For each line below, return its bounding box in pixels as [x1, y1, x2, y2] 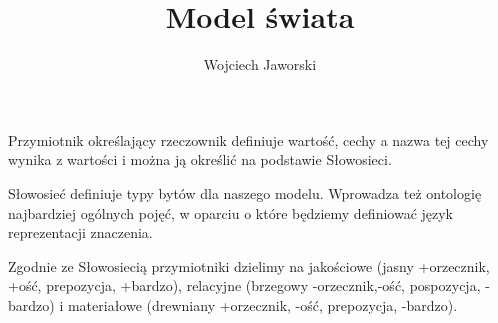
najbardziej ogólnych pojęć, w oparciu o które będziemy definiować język [8, 202, 454, 223]
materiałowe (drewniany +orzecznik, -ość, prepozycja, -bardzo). [67, 294, 458, 315]
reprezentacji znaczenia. [8, 222, 153, 243]
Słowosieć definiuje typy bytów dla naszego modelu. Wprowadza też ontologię [8, 182, 482, 203]
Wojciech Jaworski [203, 54, 317, 75]
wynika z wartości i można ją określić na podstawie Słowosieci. [8, 149, 392, 170]
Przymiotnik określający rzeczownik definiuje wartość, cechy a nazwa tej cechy [8, 129, 489, 150]
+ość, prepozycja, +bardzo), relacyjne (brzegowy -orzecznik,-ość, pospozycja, [8, 275, 481, 296]
